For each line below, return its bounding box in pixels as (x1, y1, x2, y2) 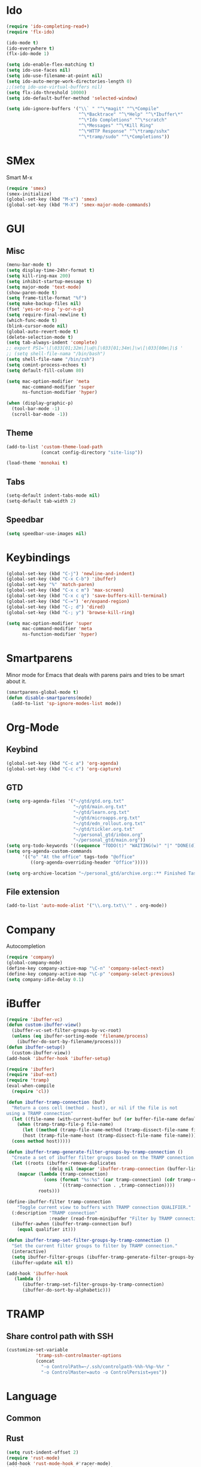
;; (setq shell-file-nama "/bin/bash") (6, 351, 106, 357)
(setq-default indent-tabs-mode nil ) (6, 493, 100, 499)
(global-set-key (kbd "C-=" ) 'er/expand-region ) (6, 598, 130, 605)
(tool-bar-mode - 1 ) (11, 406, 60, 412)
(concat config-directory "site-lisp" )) (41, 449, 144, 455)
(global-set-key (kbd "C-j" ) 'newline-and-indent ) (6, 570, 135, 576)
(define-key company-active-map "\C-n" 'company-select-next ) (6, 965, 165, 971)
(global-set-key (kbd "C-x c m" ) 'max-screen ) (6, 587, 124, 593)
